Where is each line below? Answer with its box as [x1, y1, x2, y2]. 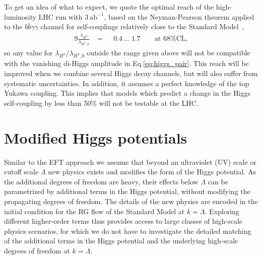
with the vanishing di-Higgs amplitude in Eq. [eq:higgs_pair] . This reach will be [4, 58, 249, 69]
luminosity [4, 11, 36, 22]
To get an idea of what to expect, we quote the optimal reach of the [4, 2, 214, 12]
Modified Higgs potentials [4, 127, 187, 148]
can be [208, 176, 228, 186]
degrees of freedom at [4, 245, 70, 255]
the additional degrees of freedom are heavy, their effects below [4, 176, 199, 186]
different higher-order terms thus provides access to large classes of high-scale [4, 216, 243, 226]
